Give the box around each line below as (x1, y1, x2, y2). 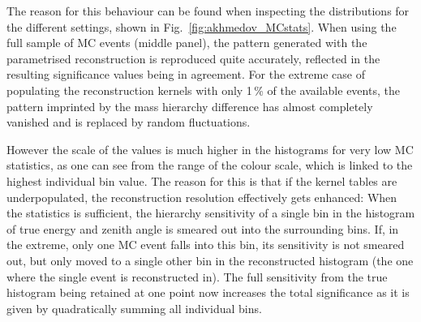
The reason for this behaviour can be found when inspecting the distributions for (6, 2, 410, 19)
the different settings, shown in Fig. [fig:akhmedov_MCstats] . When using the (6, 18, 397, 35)
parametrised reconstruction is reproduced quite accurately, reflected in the (6, 49, 380, 67)
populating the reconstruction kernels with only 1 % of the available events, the (6, 81, 400, 98)
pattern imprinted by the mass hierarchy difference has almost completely (6, 97, 373, 114)
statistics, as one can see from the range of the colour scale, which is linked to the (6, 157, 413, 174)
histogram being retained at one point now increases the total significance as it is (6, 284, 410, 301)
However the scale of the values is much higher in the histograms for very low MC (6, 140, 414, 157)
